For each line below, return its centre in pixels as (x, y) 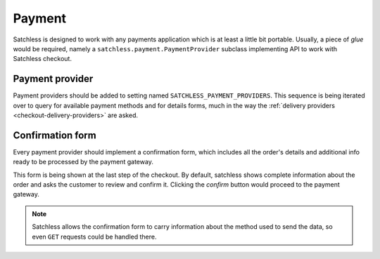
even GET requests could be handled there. (95, 237)
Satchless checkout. (42, 59)
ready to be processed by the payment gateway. (83, 162)
